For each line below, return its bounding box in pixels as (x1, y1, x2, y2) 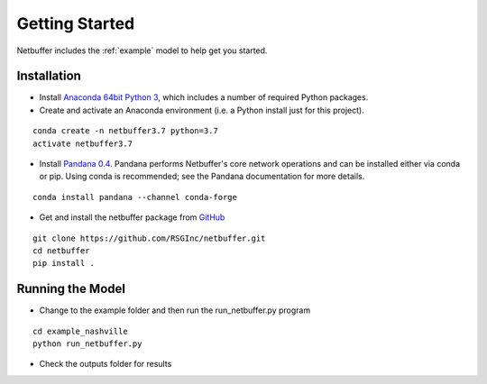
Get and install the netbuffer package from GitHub (39, 212, 225, 223)
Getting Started (16, 14, 135, 33)
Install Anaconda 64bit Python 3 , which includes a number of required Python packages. (39, 92, 369, 103)
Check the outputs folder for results (39, 359, 172, 370)
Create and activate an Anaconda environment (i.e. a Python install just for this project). (39, 105, 364, 115)
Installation (16, 69, 81, 84)
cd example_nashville (32, 325, 128, 336)
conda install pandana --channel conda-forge (32, 192, 238, 202)
